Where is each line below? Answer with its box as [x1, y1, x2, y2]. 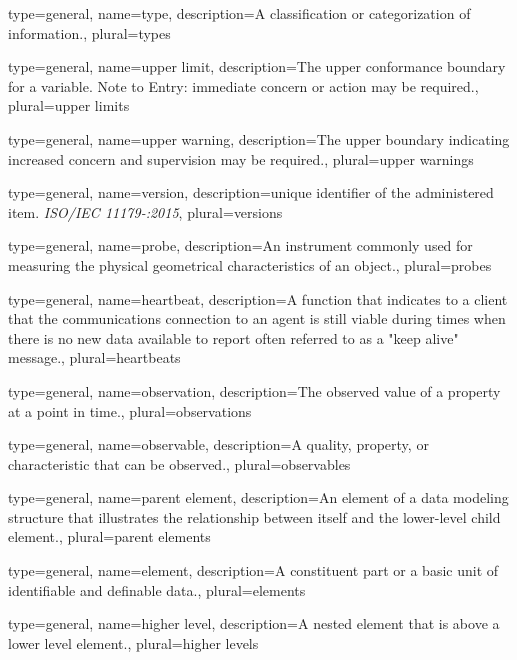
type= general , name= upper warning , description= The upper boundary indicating [8, 128, 510, 149]
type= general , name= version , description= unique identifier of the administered [8, 182, 494, 203]
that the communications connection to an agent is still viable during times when [8, 308, 506, 329]
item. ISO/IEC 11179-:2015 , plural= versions [8, 201, 283, 222]
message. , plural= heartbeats [8, 347, 181, 368]
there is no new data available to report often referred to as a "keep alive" [8, 327, 459, 348]
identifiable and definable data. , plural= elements [8, 579, 306, 600]
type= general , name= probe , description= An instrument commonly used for [8, 235, 473, 256]
